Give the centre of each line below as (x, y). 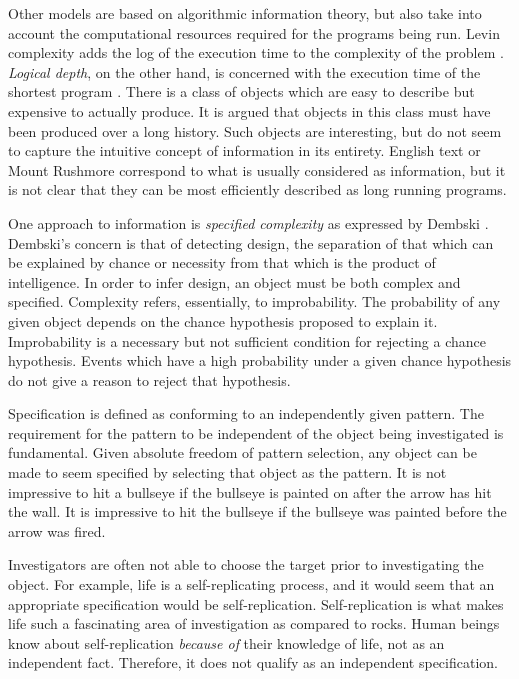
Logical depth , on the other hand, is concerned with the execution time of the (244, 71)
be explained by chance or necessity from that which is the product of (222, 262)
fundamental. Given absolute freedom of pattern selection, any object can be (242, 452)
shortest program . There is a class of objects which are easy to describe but (241, 91)
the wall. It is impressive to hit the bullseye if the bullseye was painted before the (257, 511)
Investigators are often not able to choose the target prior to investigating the (246, 564)
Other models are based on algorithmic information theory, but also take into (245, 13)
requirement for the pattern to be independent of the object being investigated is (256, 432)
